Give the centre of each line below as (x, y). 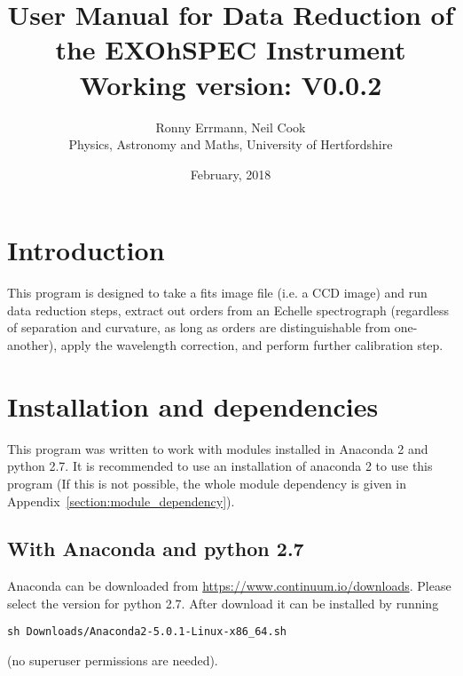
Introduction (86, 250)
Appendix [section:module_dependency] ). (121, 501)
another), (32, 345)
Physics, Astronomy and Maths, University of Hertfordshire (231, 144)
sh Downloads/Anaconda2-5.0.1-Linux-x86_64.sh (147, 632)
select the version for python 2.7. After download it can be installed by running (223, 603)
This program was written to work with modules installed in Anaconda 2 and (218, 448)
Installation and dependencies (193, 406)
